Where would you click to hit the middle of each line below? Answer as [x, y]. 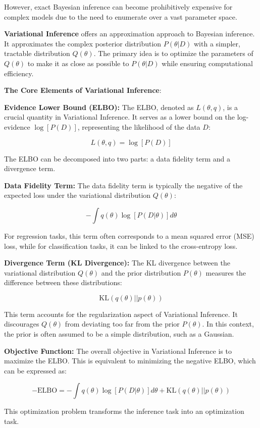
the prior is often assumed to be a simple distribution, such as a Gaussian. [119, 334]
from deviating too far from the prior [122, 324]
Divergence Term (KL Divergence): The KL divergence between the [117, 263]
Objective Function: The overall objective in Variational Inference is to [118, 351]
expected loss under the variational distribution [77, 195]
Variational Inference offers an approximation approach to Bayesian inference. [129, 34]
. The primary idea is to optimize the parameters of [173, 53]
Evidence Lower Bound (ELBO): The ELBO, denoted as [99, 107]
